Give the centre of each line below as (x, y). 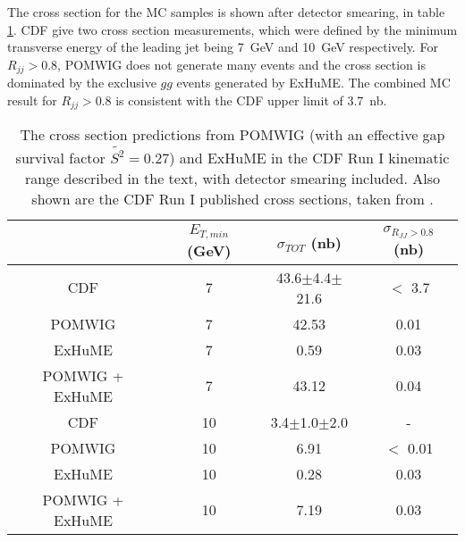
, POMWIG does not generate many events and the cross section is (241, 64)
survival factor (60, 157)
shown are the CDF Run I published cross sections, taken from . (232, 198)
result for (32, 100)
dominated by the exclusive (82, 83)
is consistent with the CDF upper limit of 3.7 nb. (251, 100)
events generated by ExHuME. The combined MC (313, 83)
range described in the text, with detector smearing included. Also (232, 178)
